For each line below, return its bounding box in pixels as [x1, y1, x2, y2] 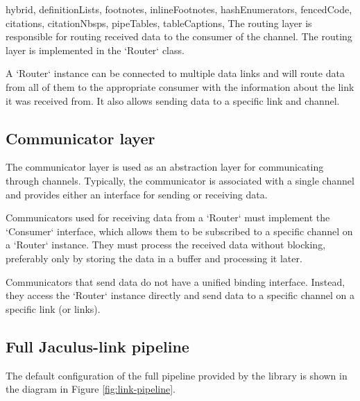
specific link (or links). [6, 301, 101, 316]
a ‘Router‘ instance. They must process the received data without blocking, [6, 237, 326, 252]
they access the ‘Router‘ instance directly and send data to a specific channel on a [6, 288, 355, 302]
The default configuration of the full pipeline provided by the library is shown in [6, 368, 348, 382]
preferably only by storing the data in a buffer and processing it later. [6, 250, 302, 265]
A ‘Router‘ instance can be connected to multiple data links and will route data [6, 66, 345, 80]
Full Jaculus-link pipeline [6, 335, 189, 357]
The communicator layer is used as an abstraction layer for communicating [6, 160, 324, 174]
